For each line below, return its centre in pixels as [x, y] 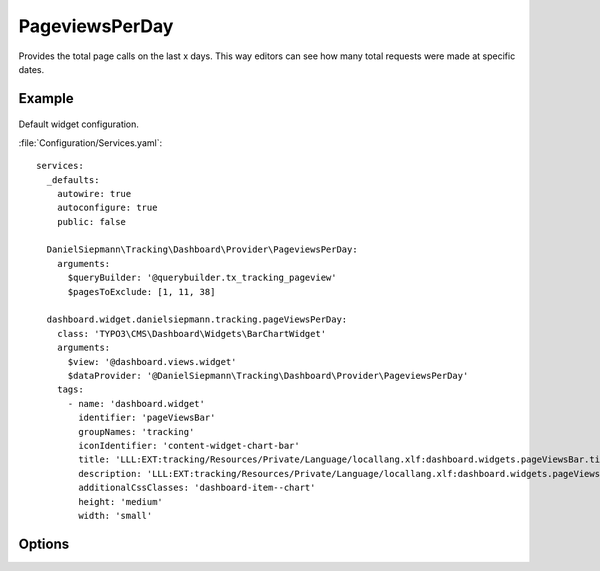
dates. [31, 69]
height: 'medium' [121, 501]
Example [46, 98]
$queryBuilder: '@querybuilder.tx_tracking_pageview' [202, 278]
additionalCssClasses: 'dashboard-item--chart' [197, 488]
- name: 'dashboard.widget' [136, 403]
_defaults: [73, 179]
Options [44, 543]
